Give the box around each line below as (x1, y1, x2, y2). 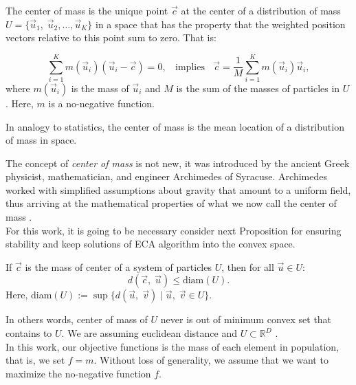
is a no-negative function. (48, 96, 155, 110)
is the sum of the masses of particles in (176, 80, 340, 95)
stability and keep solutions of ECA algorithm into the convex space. (5, 236, 296, 251)
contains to (5, 326, 52, 340)
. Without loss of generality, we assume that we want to (93, 353, 329, 367)
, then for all (221, 259, 274, 274)
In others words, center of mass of (5, 312, 148, 327)
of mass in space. (5, 133, 77, 147)
